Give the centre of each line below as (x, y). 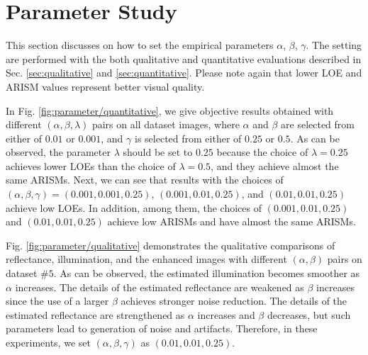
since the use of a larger (57, 301)
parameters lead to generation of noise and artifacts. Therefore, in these (162, 328)
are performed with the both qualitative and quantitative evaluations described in (184, 58)
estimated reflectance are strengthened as (95, 314)
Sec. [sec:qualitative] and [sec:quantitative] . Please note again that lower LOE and (184, 73)
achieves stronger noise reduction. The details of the (234, 301)
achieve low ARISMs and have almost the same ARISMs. (232, 221)
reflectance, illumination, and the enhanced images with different (146, 259)
